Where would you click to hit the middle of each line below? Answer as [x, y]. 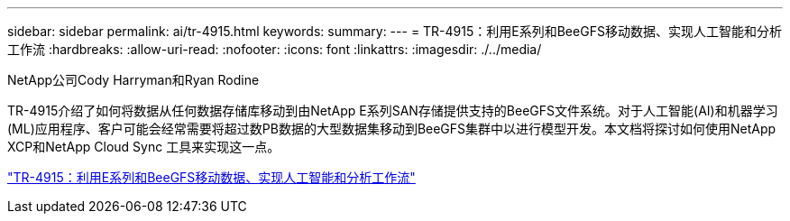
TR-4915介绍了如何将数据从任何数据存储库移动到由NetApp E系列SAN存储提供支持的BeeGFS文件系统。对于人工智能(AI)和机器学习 [393, 110]
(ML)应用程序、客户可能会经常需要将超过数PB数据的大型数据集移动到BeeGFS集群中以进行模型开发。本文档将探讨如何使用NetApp [392, 129]
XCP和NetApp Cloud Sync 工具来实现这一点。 [144, 147]
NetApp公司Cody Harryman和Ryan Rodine [133, 80]
